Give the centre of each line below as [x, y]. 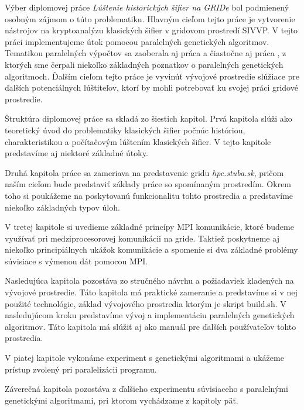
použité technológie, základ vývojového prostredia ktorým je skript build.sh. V [146, 303]
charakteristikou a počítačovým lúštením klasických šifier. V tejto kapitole [138, 141]
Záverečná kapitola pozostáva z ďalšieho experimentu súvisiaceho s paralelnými [146, 389]
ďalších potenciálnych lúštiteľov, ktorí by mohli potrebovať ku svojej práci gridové [151, 87]
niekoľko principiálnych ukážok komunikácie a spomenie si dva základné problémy [151, 249]
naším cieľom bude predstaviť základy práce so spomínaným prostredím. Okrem [148, 184]
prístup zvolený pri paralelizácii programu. [81, 369]
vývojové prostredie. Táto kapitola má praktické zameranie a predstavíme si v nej [151, 292]
